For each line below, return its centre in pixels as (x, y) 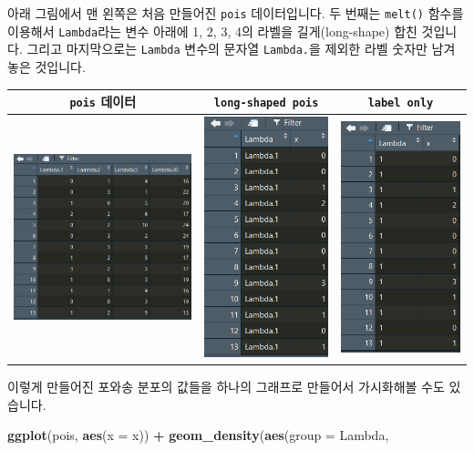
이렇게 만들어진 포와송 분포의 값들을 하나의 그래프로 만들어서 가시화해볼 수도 (226, 387)
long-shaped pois (266, 103)
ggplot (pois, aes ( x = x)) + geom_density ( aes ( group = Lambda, (198, 435)
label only (401, 103)
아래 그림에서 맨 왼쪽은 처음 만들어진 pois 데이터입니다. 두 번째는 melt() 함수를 (236, 13)
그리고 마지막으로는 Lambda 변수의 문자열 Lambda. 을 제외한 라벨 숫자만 (227, 49)
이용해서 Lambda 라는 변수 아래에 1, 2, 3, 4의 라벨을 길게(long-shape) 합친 (212, 31)
